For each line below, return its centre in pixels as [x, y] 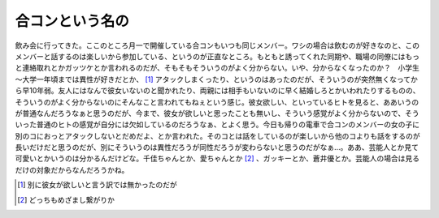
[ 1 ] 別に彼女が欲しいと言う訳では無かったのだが [98, 185]
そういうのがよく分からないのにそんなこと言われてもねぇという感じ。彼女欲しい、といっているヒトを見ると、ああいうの [217, 102]
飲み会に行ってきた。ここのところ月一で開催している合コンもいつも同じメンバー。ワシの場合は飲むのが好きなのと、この [217, 45]
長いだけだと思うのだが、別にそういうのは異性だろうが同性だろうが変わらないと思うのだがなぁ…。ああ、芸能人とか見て [217, 147]
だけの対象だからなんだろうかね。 [72, 169]
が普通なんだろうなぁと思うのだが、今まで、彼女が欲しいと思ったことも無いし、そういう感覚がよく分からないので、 [210, 113]
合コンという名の [72, 21]
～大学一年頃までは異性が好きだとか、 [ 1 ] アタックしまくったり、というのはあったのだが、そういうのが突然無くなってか [216, 79]
